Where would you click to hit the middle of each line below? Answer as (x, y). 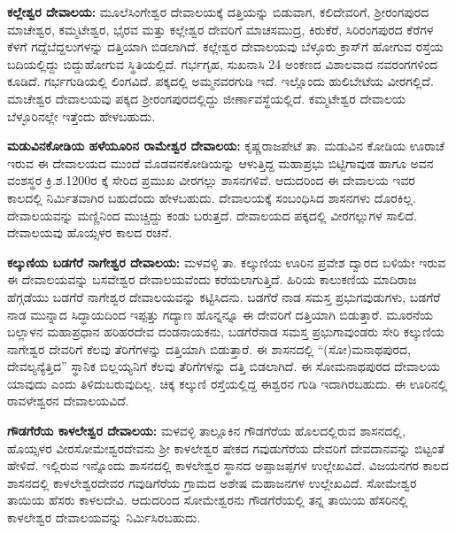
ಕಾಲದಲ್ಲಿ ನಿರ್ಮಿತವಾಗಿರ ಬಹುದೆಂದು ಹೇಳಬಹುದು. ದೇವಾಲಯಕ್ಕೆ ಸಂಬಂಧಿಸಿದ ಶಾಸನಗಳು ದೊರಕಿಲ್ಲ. (212, 197)
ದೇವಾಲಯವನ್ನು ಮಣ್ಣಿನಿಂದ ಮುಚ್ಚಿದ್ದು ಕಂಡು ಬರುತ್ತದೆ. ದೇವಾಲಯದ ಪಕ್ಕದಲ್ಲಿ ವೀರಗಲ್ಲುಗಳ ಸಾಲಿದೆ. (213, 215)
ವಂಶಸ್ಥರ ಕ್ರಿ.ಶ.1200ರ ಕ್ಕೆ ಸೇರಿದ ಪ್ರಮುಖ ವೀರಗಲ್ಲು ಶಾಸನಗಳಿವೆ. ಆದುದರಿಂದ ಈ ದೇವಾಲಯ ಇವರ (211, 180)
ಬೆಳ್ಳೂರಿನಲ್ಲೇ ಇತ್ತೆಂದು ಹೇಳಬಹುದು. (81, 116)
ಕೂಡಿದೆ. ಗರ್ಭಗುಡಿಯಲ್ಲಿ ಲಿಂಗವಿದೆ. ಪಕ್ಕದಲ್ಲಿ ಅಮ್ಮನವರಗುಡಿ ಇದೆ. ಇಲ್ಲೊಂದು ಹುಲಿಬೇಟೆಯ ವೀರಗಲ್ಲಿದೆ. (220, 81)
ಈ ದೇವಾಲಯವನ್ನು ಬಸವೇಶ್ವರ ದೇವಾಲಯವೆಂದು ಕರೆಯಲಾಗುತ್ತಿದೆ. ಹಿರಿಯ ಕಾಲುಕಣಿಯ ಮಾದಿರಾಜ (212, 279)
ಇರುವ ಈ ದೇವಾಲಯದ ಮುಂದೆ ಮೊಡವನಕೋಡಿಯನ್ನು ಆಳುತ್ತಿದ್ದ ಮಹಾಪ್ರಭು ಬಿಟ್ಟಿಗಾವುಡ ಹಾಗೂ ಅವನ (220, 162)
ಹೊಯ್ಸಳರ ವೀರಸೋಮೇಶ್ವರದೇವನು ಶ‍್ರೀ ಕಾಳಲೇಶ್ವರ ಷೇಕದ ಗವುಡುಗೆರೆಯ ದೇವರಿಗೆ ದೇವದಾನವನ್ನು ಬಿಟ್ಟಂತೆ (226, 448)
